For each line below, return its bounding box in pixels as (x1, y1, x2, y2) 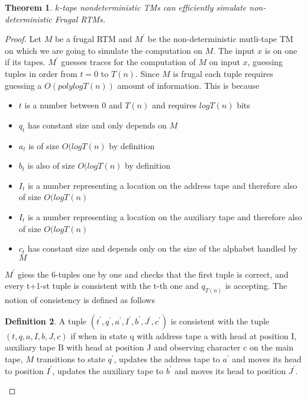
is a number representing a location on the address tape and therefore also (27, 179, 298, 191)
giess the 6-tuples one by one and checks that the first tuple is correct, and (18, 268, 289, 280)
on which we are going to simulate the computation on (5, 44, 203, 56)
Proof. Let (5, 33, 41, 45)
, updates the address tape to (114, 352, 220, 365)
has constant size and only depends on (28, 118, 167, 131)
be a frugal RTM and (54, 33, 133, 45)
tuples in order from (5, 67, 77, 79)
